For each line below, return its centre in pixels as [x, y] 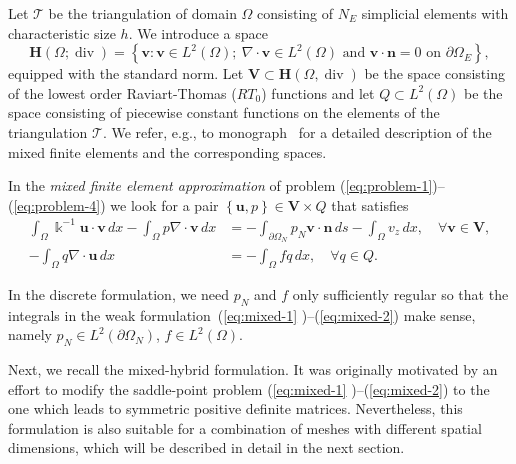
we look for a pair [164, 204]
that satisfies [370, 204]
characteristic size [62, 32]
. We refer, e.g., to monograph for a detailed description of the [297, 131]
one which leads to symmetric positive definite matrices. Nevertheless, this [235, 408]
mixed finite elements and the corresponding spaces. [167, 151]
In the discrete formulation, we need [119, 293]
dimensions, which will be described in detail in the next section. [206, 447]
